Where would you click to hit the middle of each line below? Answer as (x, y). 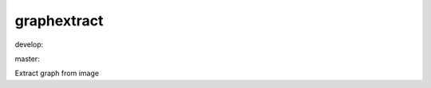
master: (27, 59)
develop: (29, 44)
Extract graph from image (57, 73)
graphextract (59, 21)
